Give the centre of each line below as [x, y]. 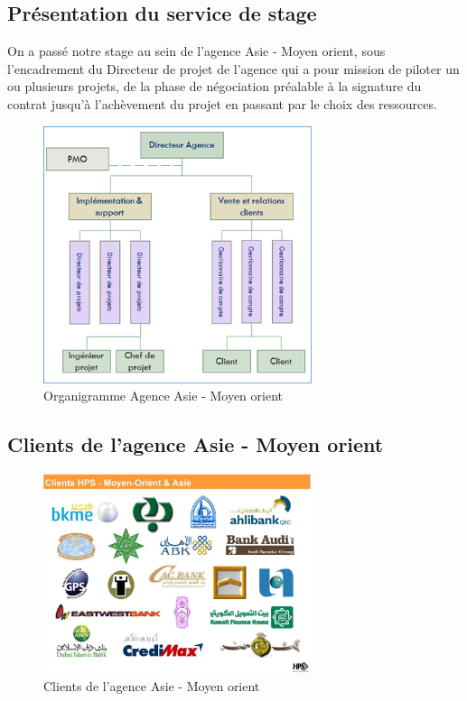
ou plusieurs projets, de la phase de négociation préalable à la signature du [215, 86]
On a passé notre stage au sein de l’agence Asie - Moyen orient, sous [196, 51]
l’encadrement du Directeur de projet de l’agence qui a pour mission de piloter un [233, 68]
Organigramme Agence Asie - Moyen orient [163, 396]
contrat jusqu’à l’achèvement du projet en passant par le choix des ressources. [222, 103]
